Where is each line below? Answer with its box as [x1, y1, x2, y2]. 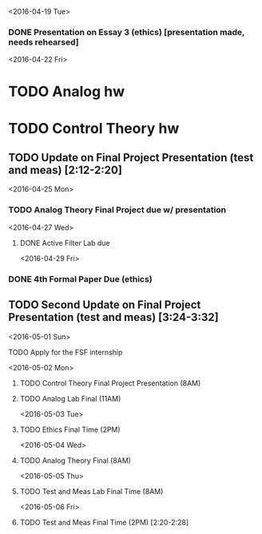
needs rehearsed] [8, 36, 79, 47]
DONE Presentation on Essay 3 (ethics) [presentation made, [8, 26, 245, 38]
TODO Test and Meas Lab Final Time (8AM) [19, 486, 164, 496]
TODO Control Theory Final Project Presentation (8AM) [19, 378, 201, 388]
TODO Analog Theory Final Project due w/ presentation [8, 204, 226, 216]
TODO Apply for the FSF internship [8, 347, 123, 357]
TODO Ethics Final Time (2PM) [19, 425, 121, 434]
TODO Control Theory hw [8, 119, 180, 137]
